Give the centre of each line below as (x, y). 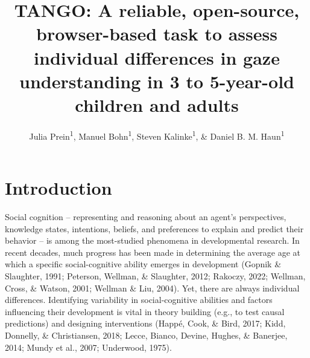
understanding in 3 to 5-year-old (157, 81)
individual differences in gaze (157, 57)
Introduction (59, 188)
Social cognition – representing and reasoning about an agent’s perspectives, (146, 217)
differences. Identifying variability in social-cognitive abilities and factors (139, 300)
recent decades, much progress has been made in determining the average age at (153, 252)
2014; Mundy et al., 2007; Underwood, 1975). (88, 347)
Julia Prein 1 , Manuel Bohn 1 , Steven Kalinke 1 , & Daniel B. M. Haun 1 (157, 135)
